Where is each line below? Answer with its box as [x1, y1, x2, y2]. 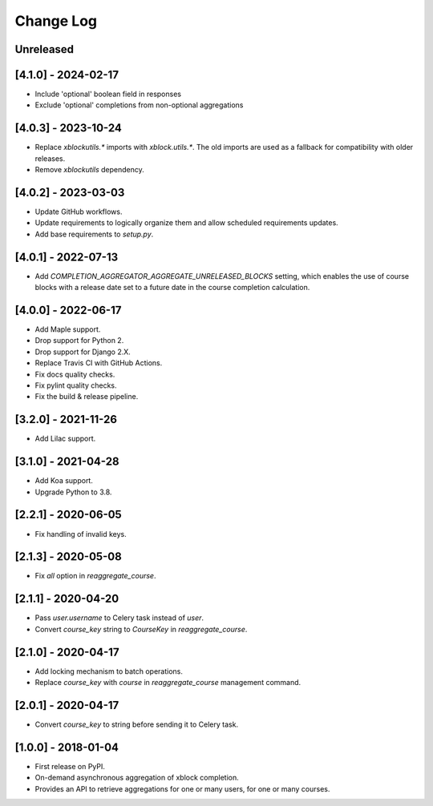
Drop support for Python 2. [34, 336, 124, 345]
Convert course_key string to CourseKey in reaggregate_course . [34, 624, 248, 634]
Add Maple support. [34, 324, 101, 334]
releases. [34, 153, 66, 163]
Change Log [14, 12, 98, 30]
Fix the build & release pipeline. [34, 392, 139, 401]
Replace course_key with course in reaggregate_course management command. [34, 678, 301, 687]
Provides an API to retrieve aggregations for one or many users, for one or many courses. [34, 784, 330, 793]
